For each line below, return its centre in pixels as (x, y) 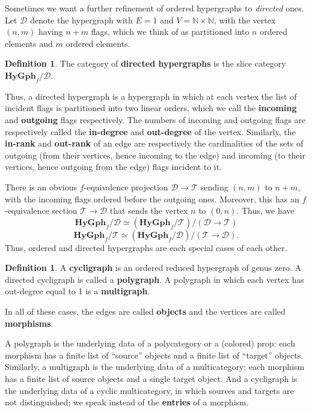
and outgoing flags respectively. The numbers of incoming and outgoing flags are (155, 119)
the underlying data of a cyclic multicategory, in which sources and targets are (149, 390)
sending (214, 186)
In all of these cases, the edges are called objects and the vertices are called (145, 311)
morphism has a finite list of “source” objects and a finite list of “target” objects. (154, 355)
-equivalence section (41, 211)
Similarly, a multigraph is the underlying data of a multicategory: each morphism (155, 367)
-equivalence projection (126, 186)
